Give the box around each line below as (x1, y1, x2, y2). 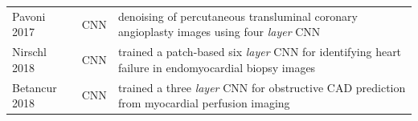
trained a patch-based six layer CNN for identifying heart (117, 43, 402, 60)
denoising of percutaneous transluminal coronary (117, 7, 358, 24)
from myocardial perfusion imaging (117, 95, 290, 111)
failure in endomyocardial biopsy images (117, 58, 316, 75)
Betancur (12, 79, 57, 95)
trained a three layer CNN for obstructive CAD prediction (117, 79, 406, 95)
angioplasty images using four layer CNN (117, 23, 321, 40)
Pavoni (12, 7, 46, 24)
